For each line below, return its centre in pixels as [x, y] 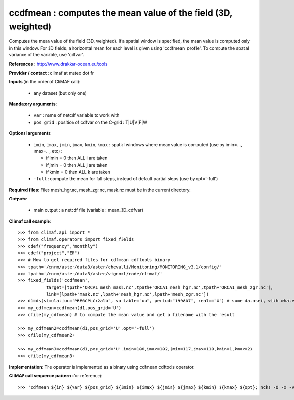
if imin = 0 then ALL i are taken [77, 158]
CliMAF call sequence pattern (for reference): [56, 376]
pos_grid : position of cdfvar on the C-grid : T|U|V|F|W [90, 122]
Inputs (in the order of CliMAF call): [45, 82]
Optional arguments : [30, 133]
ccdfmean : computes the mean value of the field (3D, [121, 13]
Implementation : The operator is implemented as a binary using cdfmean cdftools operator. [102, 367]
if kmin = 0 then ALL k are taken [78, 172]
